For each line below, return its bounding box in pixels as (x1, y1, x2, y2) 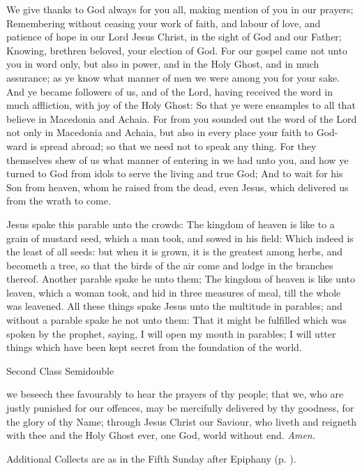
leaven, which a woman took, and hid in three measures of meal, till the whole (6, 285, 341, 299)
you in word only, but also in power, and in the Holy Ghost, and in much (6, 57, 319, 71)
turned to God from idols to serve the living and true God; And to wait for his (6, 166, 343, 181)
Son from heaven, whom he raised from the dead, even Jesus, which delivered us (6, 179, 349, 194)
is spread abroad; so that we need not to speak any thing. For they (30, 138, 317, 153)
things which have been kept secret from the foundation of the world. (6, 340, 302, 354)
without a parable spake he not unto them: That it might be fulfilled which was (6, 313, 347, 327)
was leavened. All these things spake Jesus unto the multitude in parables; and (6, 299, 342, 313)
